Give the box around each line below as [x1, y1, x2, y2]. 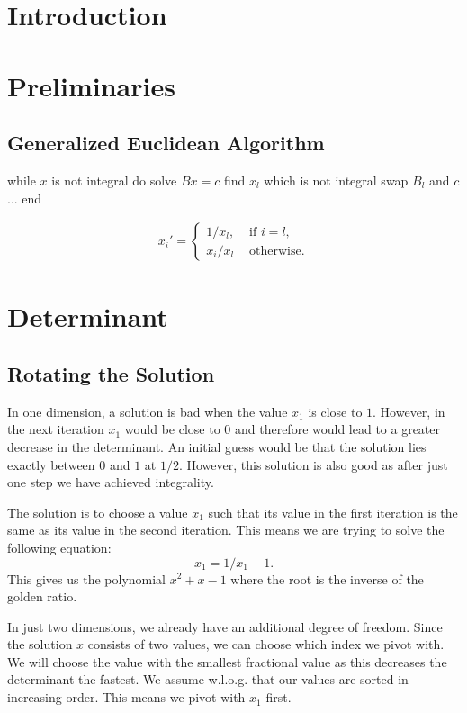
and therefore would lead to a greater [234, 420, 441, 438]
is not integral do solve [51, 170, 177, 189]
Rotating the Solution [7, 359, 215, 387]
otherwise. [249, 244, 305, 257]
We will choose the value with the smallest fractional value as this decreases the [7, 652, 447, 671]
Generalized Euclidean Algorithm [7, 129, 325, 157]
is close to [308, 402, 363, 420]
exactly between [7, 455, 95, 474]
